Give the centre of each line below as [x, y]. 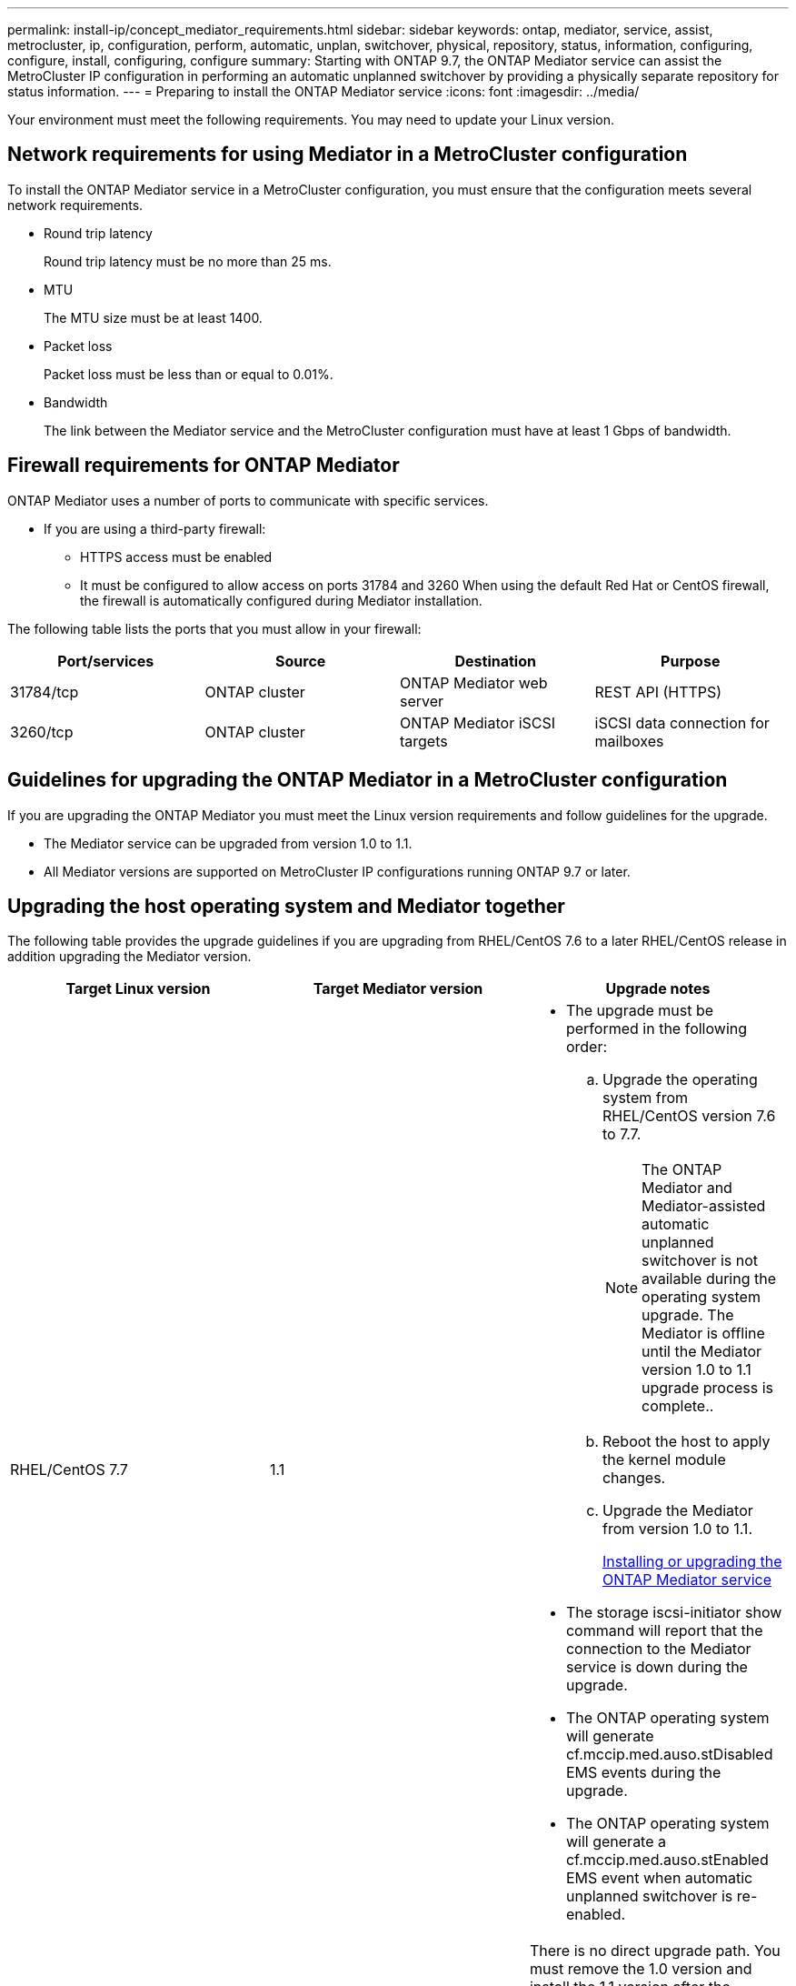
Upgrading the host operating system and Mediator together [286, 906]
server [422, 701]
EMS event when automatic [659, 1878]
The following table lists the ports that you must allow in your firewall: [214, 628]
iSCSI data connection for [682, 722]
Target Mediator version [398, 989]
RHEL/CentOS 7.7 [69, 1470]
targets [424, 741]
